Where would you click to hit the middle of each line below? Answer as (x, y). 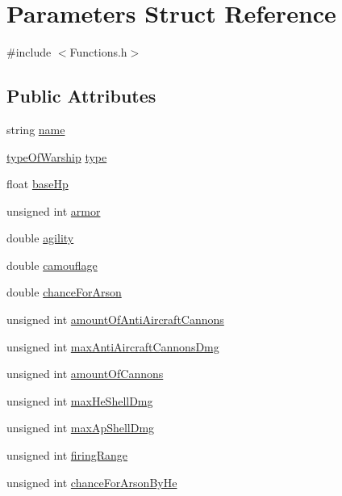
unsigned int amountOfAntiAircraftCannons (115, 319)
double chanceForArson (64, 292)
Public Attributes (81, 96)
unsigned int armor (54, 210)
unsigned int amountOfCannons (85, 374)
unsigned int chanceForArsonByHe (92, 482)
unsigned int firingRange (67, 455)
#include (29, 52)
